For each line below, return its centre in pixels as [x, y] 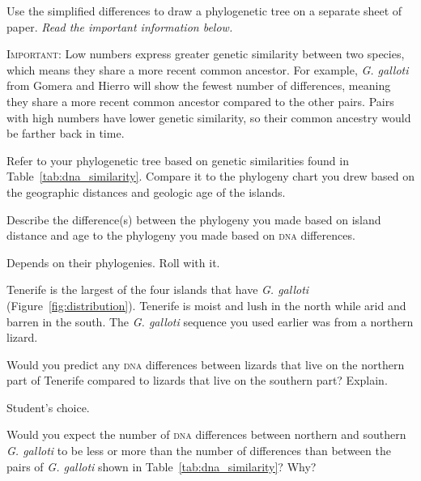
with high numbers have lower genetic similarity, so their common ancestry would [209, 117]
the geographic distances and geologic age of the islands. [146, 192]
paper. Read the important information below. [120, 26]
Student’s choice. [48, 407]
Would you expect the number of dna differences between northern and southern [206, 434]
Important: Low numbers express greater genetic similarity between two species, [206, 54]
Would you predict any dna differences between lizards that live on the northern [206, 364]
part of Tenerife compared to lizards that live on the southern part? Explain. [197, 380]
